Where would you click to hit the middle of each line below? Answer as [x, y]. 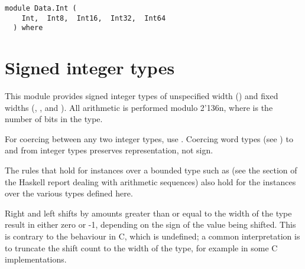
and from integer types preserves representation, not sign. [109, 150]
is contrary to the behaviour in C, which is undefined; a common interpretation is [152, 236]
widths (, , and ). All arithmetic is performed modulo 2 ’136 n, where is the [139, 107]
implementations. [36, 259]
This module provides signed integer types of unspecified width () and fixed [142, 96]
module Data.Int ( [41, 8]
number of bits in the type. [54, 119]
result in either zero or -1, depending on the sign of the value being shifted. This [150, 224]
